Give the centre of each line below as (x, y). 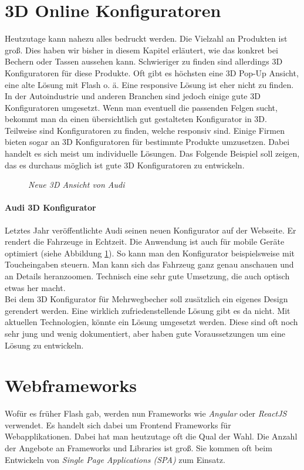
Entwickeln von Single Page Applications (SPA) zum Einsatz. (115, 459)
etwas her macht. (35, 287)
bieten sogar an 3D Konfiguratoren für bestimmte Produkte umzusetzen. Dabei (147, 142)
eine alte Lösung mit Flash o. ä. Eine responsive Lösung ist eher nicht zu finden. (149, 84)
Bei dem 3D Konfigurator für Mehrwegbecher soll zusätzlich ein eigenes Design (146, 299)
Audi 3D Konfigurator (50, 207)
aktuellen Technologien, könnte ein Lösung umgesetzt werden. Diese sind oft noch (151, 322)
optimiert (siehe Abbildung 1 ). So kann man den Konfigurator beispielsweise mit (150, 253)
